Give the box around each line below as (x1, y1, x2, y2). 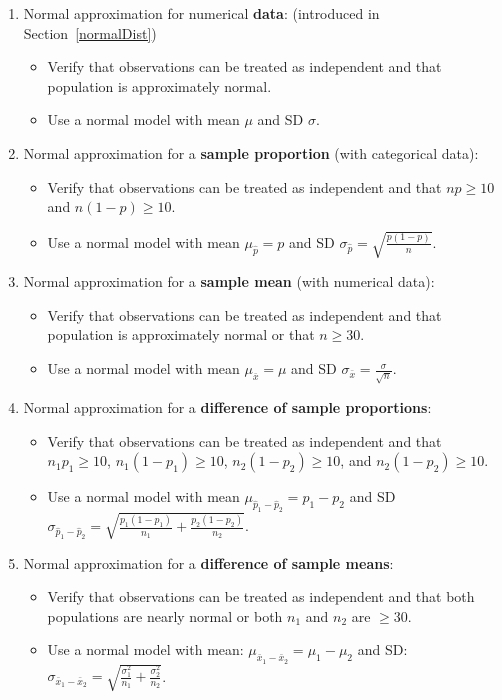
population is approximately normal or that (47, 324, 315, 345)
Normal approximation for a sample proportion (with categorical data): (23, 142, 479, 163)
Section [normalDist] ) (23, 22, 157, 43)
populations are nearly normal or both (47, 605, 283, 626)
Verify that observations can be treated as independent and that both (47, 586, 475, 607)
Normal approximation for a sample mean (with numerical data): (23, 271, 435, 292)
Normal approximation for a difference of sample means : (23, 552, 394, 573)
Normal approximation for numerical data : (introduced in (23, 3, 380, 23)
